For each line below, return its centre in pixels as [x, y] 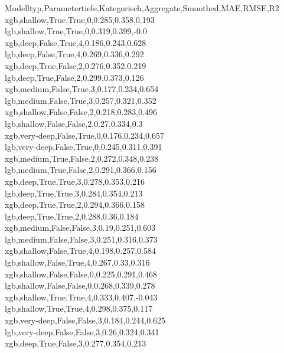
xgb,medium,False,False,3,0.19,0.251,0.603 [80, 228]
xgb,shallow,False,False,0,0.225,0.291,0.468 [81, 274]
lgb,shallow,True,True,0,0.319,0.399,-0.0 [76, 31]
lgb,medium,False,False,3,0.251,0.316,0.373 [81, 239]
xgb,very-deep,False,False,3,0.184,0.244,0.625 [85, 320]
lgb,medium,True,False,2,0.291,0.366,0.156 [81, 170]
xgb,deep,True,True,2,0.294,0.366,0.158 [75, 205]
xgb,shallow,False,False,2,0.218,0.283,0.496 [81, 112]
